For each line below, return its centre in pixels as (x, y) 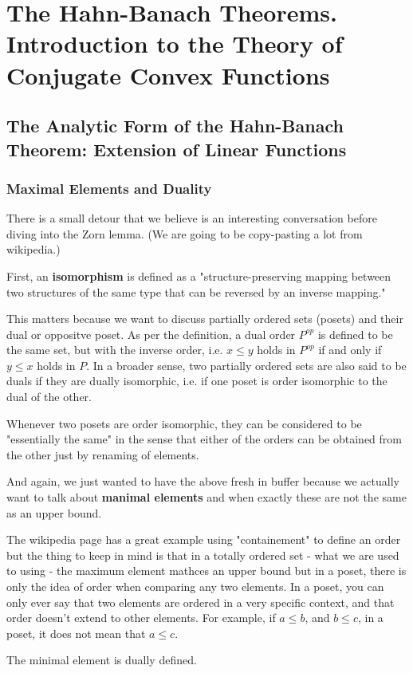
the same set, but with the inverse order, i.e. (115, 350)
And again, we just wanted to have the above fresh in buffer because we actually (203, 481)
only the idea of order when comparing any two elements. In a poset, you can (195, 586)
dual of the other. (49, 397)
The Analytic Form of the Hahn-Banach (175, 126)
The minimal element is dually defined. (102, 660)
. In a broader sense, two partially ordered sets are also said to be (246, 365)
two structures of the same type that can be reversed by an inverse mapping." (196, 291)
